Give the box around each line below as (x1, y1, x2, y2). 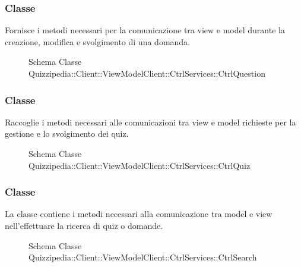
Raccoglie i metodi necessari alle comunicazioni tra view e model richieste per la (5, 115, 296, 128)
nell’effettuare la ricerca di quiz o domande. (5, 219, 163, 231)
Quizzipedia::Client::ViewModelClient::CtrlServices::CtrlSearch (28, 251, 257, 263)
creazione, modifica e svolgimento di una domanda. (5, 35, 191, 48)
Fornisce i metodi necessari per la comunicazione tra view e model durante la (5, 24, 285, 36)
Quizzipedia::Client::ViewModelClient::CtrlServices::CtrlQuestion (28, 67, 265, 79)
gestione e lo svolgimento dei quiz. (5, 127, 129, 140)
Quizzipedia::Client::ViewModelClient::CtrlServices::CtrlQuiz (28, 159, 251, 171)
